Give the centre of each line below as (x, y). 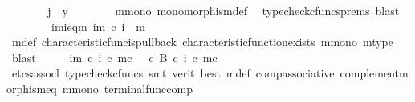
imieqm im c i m (98, 26)
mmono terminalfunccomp (127, 88)
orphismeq (32, 88)
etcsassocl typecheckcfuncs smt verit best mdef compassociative (173, 73)
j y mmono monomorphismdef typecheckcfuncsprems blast (224, 10)
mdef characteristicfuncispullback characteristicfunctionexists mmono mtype (203, 42)
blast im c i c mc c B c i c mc (114, 57)
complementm (374, 73)
